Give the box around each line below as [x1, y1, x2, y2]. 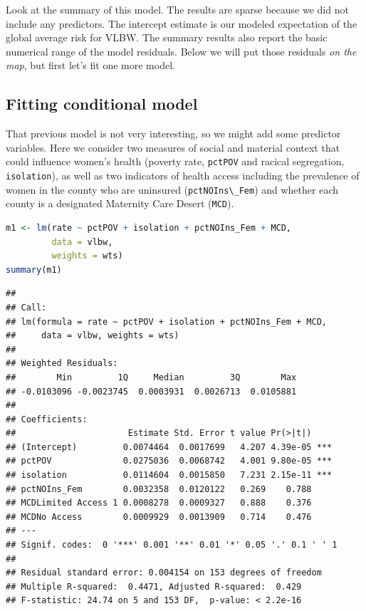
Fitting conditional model [6, 93, 198, 115]
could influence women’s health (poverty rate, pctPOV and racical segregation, [6, 154, 345, 169]
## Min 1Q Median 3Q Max [6, 372, 297, 382]
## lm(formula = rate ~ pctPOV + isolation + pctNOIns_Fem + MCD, [6, 316, 328, 327]
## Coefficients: [6, 414, 88, 424]
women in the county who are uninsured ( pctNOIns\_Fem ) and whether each [6, 182, 338, 197]
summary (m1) [6, 264, 62, 275]
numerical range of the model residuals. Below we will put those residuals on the [6, 43, 357, 58]
